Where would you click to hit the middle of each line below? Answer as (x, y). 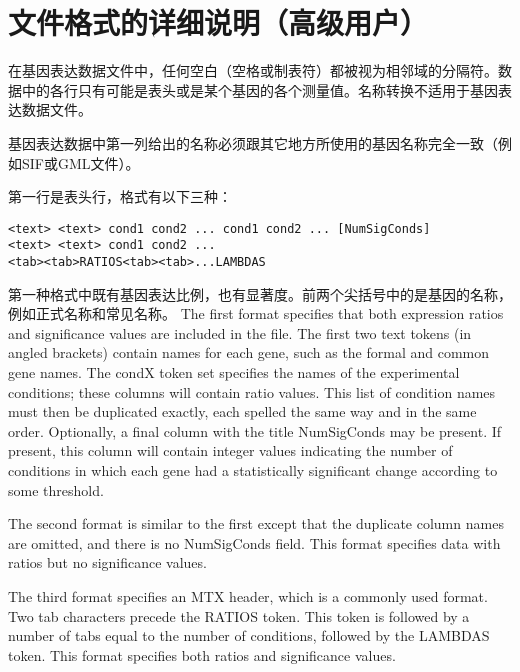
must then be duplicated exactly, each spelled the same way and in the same (242, 411)
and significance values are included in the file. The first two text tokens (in (240, 332)
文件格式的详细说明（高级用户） (218, 22)
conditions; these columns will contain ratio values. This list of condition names (252, 391)
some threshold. (56, 489)
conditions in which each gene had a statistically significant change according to (253, 470)
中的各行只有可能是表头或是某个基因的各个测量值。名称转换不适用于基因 (259, 89)
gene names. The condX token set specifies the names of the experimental (234, 372)
